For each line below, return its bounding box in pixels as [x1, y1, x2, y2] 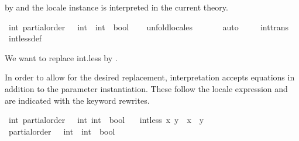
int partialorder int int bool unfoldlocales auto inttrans [8, 20, 288, 33]
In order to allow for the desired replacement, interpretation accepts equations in [5, 71, 295, 83]
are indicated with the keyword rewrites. [5, 94, 150, 106]
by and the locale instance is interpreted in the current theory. [5, 1, 228, 13]
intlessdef [8, 32, 42, 44]
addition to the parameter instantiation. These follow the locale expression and [5, 82, 288, 94]
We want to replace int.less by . [5, 51, 118, 64]
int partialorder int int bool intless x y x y [8, 114, 204, 126]
